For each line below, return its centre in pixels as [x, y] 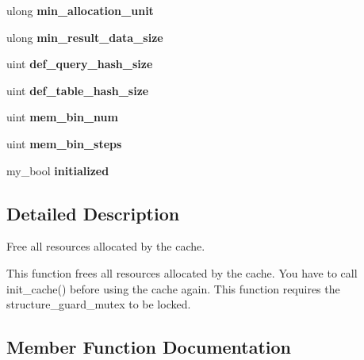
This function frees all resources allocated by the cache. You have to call [182, 272]
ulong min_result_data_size [85, 37]
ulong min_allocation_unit [80, 10]
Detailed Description [93, 213]
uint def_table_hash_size [78, 90]
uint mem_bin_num [62, 117]
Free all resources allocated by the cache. [106, 246]
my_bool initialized [58, 170]
